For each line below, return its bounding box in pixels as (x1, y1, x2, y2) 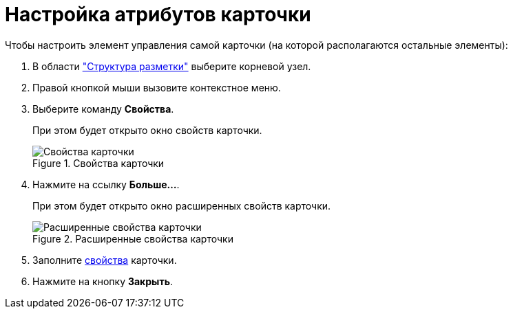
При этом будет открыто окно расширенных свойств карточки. (32, 199, 331, 212)
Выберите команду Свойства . (32, 102, 174, 115)
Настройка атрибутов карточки (5, 3, 311, 26)
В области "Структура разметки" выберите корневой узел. (32, 60, 311, 72)
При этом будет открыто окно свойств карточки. (32, 124, 262, 136)
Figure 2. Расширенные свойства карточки (32, 232, 233, 245)
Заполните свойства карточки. (32, 254, 177, 266)
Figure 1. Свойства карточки (32, 157, 165, 169)
